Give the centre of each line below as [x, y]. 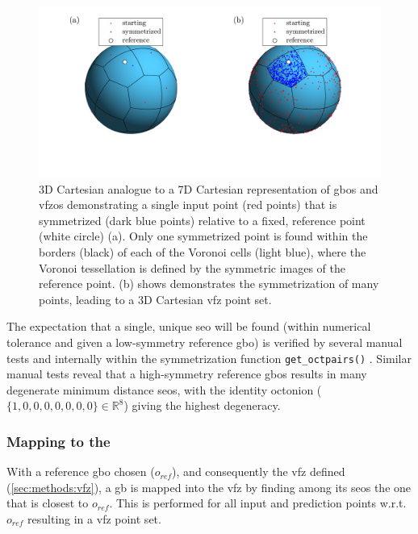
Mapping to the [59, 441]
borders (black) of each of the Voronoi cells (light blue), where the [203, 251]
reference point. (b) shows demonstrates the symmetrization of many [209, 284]
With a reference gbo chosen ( [81, 471]
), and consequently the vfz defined [259, 471]
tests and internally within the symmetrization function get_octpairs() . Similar [209, 358]
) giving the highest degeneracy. [202, 405]
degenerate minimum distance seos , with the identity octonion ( [164, 389]
